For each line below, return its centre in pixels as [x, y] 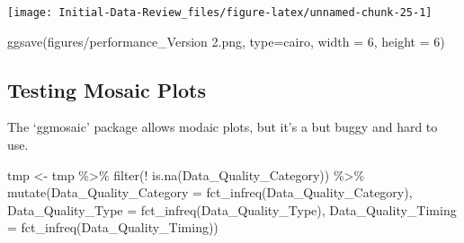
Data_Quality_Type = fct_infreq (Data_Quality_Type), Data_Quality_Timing [232, 209]
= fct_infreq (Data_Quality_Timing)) [113, 227]
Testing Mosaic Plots [107, 89]
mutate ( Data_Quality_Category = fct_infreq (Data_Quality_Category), [210, 192]
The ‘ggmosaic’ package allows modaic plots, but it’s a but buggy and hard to [223, 127]
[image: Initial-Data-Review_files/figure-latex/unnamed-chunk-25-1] [220, 13]
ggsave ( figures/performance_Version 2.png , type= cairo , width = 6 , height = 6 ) [226, 41]
